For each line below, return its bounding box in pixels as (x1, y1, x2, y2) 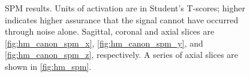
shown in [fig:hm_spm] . (5, 60, 92, 72)
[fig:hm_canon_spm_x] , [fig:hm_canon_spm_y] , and (5, 36, 203, 49)
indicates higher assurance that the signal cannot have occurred (5, 13, 239, 26)
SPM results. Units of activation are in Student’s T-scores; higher (5, 2, 245, 14)
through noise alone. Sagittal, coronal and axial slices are (5, 25, 215, 38)
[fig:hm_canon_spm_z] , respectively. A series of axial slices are (5, 48, 239, 61)
